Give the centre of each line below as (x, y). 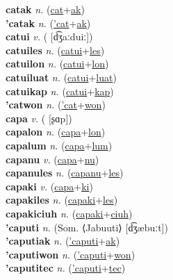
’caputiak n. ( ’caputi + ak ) (63, 241)
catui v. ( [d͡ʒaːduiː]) (49, 36)
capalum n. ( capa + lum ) (59, 145)
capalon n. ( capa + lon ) (56, 132)
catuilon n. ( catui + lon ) (57, 64)
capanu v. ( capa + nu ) (52, 159)
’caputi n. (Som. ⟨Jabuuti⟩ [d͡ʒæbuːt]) (87, 227)
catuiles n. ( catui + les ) (55, 50)
